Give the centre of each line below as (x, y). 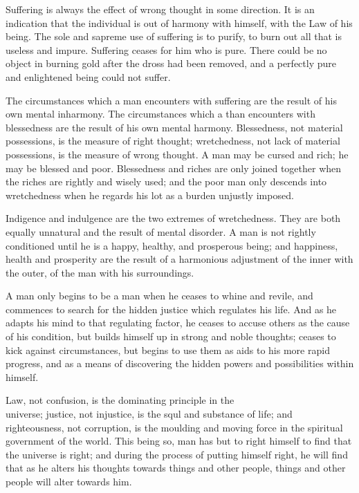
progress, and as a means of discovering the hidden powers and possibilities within (180, 363)
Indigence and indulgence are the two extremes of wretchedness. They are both (173, 218)
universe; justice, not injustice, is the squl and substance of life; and (149, 414)
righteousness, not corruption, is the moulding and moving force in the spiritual (174, 427)
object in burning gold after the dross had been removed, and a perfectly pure (171, 63)
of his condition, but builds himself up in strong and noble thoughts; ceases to (171, 336)
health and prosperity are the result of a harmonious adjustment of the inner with (179, 259)
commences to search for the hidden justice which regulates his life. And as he (171, 309)
